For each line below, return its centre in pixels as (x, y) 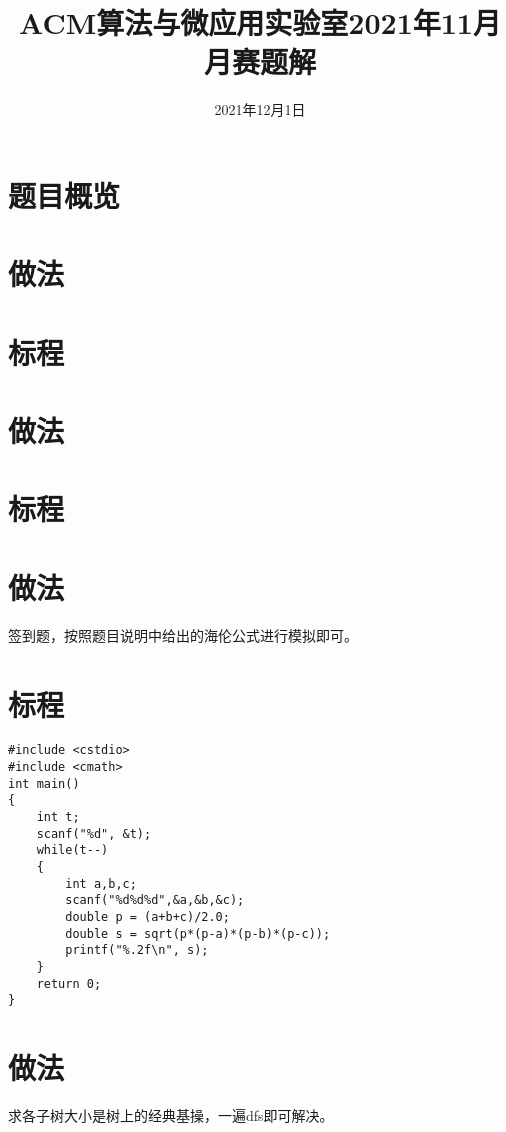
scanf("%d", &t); (94, 833)
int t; (58, 817)
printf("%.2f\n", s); (137, 950)
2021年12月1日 (260, 109)
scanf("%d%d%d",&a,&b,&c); (155, 900)
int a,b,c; (101, 883)
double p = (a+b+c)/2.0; (147, 917)
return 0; (69, 983)
